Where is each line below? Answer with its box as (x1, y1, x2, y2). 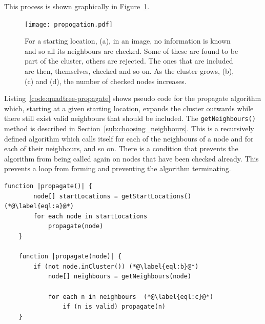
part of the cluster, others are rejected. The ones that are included (25, 55, 233, 66)
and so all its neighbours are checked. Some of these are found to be (25, 45, 238, 56)
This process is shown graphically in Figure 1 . (4, 1, 150, 11)
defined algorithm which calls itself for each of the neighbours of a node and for (4, 133, 254, 144)
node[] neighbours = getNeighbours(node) (48, 273, 192, 280)
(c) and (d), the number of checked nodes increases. (25, 75, 187, 86)
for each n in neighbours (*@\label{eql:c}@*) (48, 293, 214, 300)
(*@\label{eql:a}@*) (4, 202, 74, 210)
